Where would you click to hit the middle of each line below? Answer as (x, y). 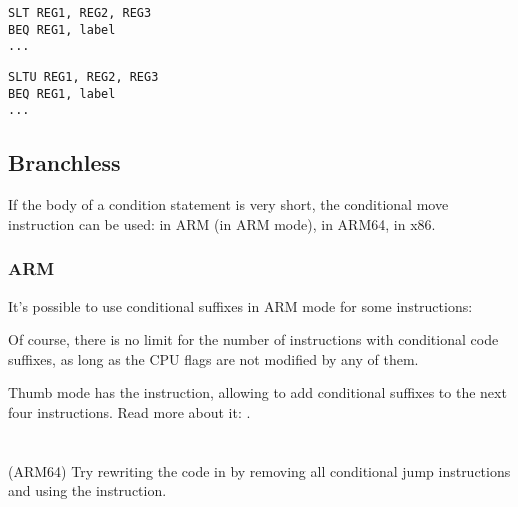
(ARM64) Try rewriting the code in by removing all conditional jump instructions (259, 470)
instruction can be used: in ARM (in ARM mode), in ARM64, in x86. (222, 223)
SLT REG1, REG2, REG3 (80, 13)
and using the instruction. (87, 490)
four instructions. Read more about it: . (129, 411)
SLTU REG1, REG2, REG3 (83, 76)
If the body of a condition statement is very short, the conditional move (228, 204)
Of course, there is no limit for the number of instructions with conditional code (253, 339)
